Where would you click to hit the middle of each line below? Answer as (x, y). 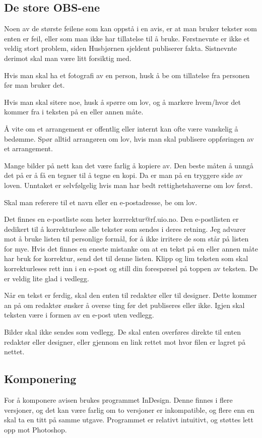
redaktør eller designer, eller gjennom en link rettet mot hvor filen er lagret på (125, 341)
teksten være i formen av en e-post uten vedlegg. (79, 315)
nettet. (14, 352)
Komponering (40, 379)
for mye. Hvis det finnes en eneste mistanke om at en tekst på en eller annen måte (131, 248)
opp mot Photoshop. (36, 429)
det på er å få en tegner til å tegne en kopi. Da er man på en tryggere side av (123, 175)
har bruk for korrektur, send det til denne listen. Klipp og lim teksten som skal (126, 258)
